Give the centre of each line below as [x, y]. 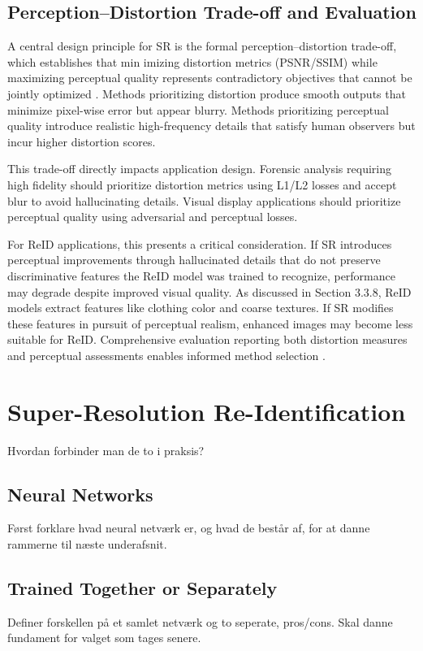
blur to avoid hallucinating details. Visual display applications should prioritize [204, 200]
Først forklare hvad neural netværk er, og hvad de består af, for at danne [189, 528]
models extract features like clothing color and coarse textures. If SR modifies [201, 308]
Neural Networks [80, 494]
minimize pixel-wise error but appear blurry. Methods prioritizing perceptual [198, 109]
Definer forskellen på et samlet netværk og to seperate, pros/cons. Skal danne [200, 621]
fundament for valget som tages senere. [104, 638]
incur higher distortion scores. [82, 141]
